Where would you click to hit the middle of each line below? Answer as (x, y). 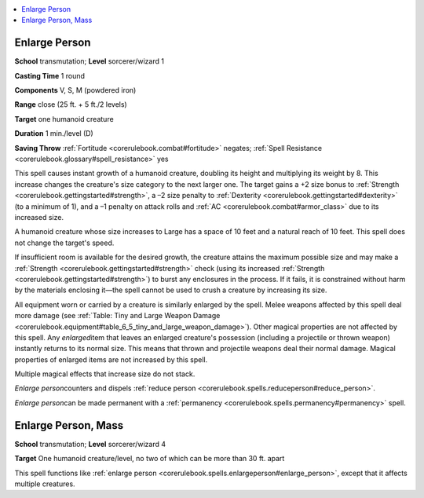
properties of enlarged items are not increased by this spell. (111, 359)
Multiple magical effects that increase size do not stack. (105, 374)
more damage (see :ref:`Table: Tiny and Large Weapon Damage (117, 316)
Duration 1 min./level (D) (54, 134)
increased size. (39, 217)
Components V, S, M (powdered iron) (75, 90)
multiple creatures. (45, 484)
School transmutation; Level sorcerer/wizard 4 (90, 444)
